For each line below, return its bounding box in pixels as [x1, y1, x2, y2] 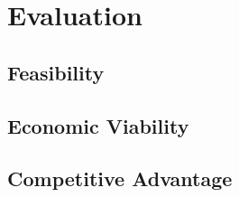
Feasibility [7, 58, 105, 86]
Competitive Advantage [7, 164, 233, 192]
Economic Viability [7, 111, 189, 139]
